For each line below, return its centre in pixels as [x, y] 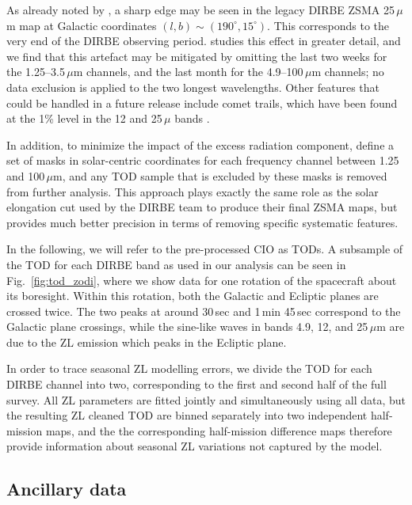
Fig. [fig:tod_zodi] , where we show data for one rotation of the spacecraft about [202, 280]
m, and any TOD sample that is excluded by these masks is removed [220, 175]
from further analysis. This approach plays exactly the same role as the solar [193, 191]
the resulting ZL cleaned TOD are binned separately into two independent [187, 415]
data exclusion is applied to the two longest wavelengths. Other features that [193, 87]
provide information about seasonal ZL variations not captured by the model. [195, 446]
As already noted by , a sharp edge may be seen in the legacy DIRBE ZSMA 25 [200, 9]
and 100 [26, 175]
